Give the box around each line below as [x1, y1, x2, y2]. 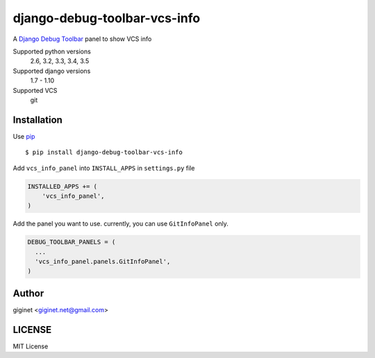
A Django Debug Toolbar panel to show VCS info [12, 35, 152, 43]
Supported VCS [12, 86, 58, 94]
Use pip [12, 132, 35, 140]
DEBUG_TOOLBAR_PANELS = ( [27, 238, 116, 246]
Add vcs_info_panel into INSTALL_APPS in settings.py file [12, 164, 195, 172]
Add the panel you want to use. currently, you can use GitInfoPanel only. [12, 219, 229, 228]
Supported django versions [12, 67, 91, 75]
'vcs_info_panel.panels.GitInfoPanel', [35, 257, 171, 266]
